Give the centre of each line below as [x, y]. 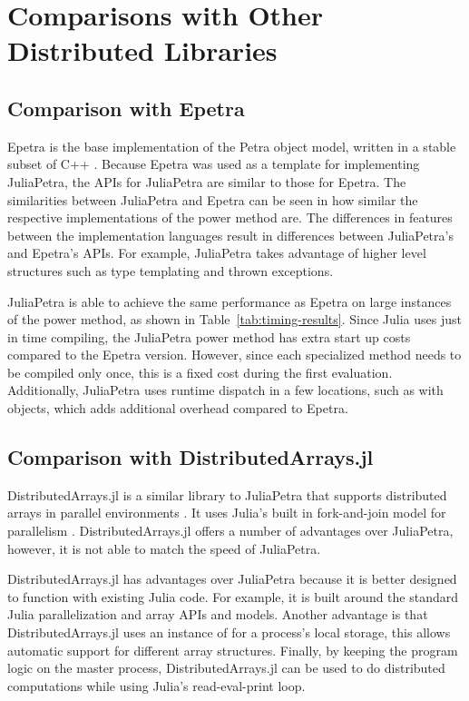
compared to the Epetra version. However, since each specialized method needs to [234, 355]
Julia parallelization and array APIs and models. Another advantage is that [218, 614]
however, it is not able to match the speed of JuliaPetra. [164, 548]
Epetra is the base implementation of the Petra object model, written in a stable [232, 146]
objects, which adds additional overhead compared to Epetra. [178, 408]
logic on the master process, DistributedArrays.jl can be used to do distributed [226, 668]
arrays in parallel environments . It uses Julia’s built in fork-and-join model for [227, 513]
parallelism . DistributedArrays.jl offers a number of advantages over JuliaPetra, [230, 531]
